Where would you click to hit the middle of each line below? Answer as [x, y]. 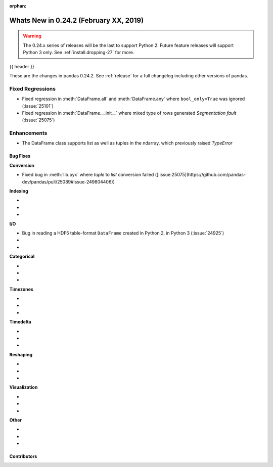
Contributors [23, 456]
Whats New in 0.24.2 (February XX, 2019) [77, 20]
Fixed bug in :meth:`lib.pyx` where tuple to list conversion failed [88, 175]
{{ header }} [22, 66]
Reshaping [21, 354]
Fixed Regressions [32, 88]
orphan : [18, 6]
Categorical [22, 256]
